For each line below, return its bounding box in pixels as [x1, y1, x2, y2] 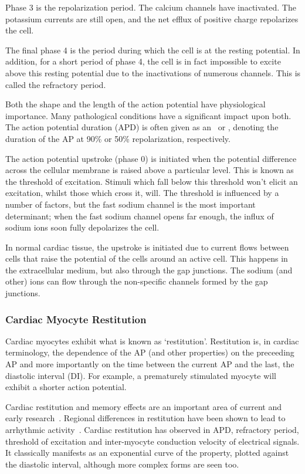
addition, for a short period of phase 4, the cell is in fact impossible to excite [5, 55, 281, 67]
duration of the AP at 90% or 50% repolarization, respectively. [5, 132, 231, 144]
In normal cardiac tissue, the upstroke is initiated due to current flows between [5, 241, 289, 253]
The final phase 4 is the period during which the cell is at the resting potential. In [5, 43, 300, 56]
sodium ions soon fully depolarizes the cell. [5, 221, 160, 233]
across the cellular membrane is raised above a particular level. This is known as [5, 164, 294, 176]
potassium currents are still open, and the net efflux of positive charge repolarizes [5, 12, 299, 25]
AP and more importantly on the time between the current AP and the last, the [5, 358, 294, 370]
